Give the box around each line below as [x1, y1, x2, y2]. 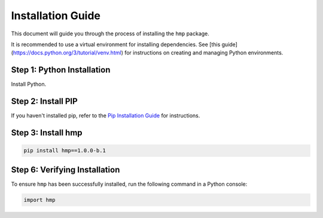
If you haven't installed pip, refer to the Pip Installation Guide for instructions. [11, 112, 200, 119]
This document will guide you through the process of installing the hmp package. [11, 30, 209, 37]
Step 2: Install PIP [11, 96, 78, 107]
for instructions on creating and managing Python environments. [124, 49, 284, 56]
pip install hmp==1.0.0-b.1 [23, 147, 106, 154]
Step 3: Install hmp [11, 128, 83, 138]
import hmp [23, 196, 56, 203]
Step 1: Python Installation [11, 65, 111, 75]
